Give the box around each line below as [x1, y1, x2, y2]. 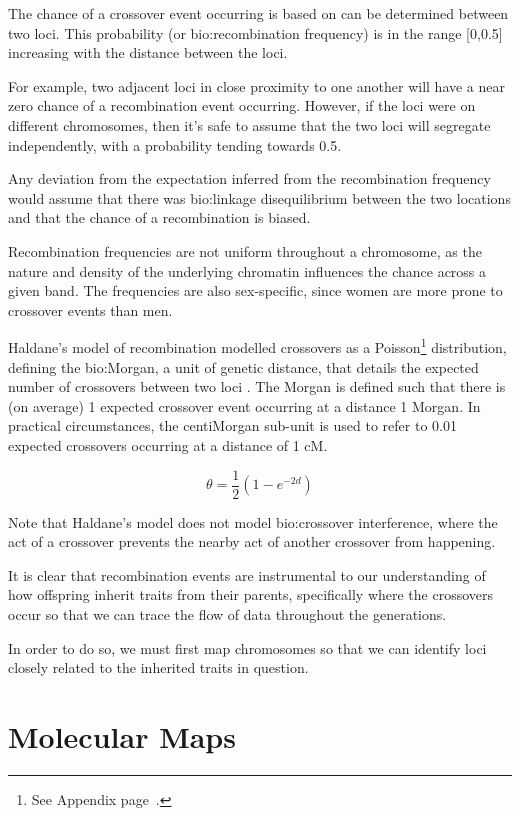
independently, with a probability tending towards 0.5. [8, 134, 342, 155]
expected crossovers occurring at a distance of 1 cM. [8, 434, 328, 455]
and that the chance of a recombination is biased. [8, 207, 311, 228]
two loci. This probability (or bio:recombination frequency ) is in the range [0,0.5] [8, 22, 503, 43]
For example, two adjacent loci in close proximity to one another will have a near [8, 75, 506, 96]
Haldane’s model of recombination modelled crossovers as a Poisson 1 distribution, [8, 334, 507, 357]
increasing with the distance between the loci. [8, 42, 288, 63]
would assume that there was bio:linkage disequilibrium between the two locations [8, 187, 511, 208]
